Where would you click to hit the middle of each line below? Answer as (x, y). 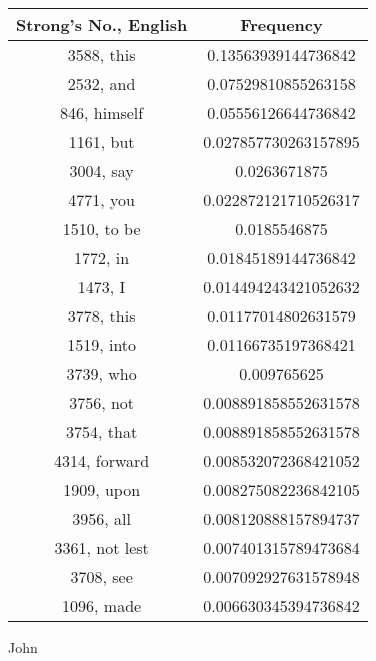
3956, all (101, 518)
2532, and (101, 83)
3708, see (101, 576)
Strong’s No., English (102, 24)
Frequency (281, 24)
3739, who (101, 373)
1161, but (101, 141)
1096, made (102, 605)
